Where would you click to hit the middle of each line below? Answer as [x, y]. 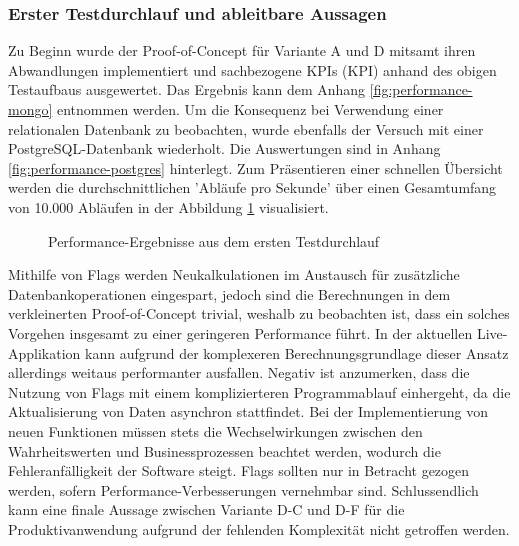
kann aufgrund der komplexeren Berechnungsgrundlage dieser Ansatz [297, 352]
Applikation [44, 352]
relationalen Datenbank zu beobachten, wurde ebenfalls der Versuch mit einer [246, 128]
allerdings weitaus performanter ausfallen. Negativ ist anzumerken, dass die [239, 372]
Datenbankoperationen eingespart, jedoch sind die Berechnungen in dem [229, 293]
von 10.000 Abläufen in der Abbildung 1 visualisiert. [168, 206]
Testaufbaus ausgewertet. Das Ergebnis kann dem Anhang [187, 89]
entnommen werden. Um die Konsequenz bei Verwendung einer [250, 109]
